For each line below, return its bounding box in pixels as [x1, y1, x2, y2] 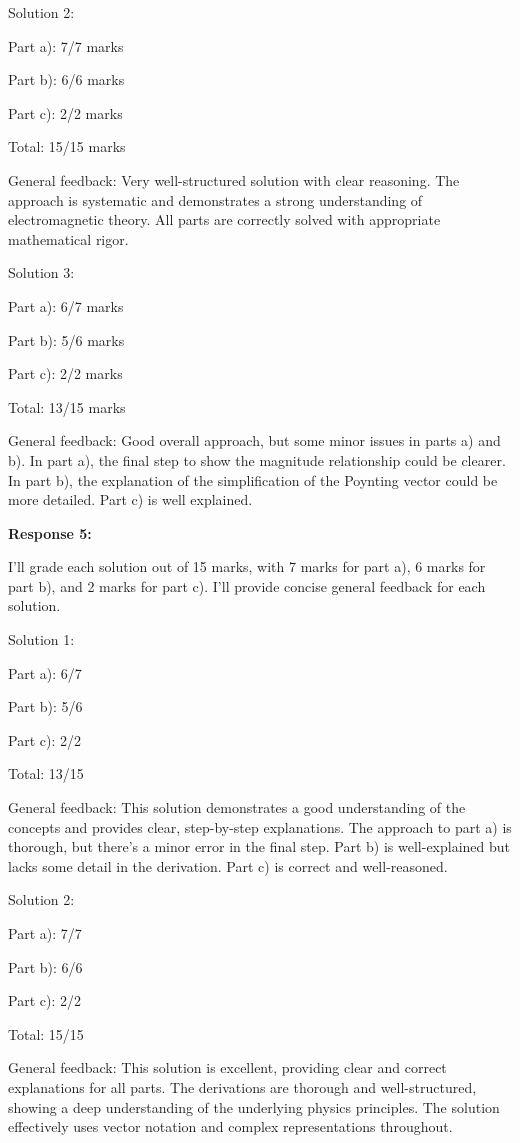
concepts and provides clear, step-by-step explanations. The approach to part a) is [8, 816, 512, 837]
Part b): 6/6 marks [8, 69, 125, 90]
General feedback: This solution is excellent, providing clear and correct [8, 1057, 447, 1078]
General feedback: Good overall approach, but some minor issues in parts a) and [8, 430, 501, 451]
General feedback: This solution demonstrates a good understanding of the [8, 797, 466, 818]
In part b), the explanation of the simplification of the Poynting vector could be [8, 469, 498, 490]
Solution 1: [8, 629, 75, 650]
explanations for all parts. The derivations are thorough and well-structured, [8, 1076, 477, 1097]
